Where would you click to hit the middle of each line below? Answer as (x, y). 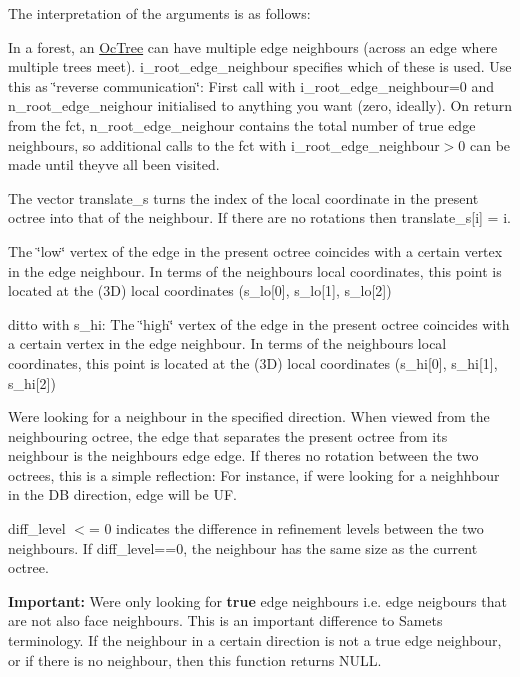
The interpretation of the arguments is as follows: (159, 13)
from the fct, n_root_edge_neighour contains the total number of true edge (242, 124)
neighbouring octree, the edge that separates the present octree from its (228, 435)
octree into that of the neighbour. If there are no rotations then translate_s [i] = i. (259, 217)
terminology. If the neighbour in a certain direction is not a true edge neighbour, (255, 640)
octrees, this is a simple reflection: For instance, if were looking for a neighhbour (254, 474)
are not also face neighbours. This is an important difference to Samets (225, 620)
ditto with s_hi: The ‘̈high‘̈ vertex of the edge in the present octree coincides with (259, 323)
